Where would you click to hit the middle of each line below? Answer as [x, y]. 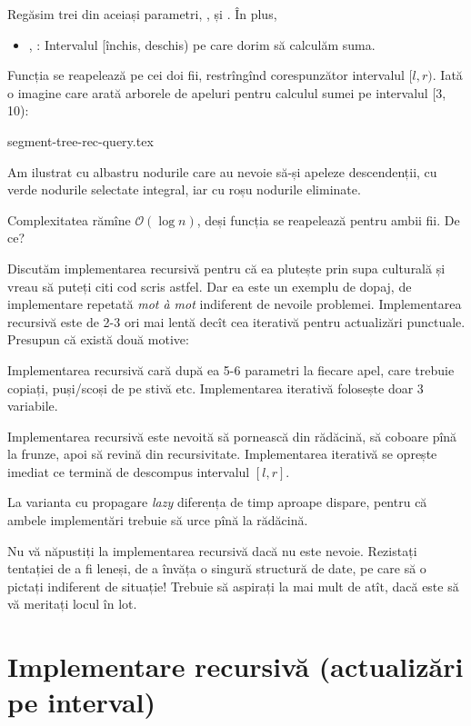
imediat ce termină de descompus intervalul [129, 471]
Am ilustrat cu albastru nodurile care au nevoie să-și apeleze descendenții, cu [222, 171]
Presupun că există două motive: [98, 339]
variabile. [33, 406]
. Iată [447, 75]
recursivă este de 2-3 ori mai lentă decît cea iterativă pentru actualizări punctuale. [236, 321]
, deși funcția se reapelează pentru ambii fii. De [328, 219]
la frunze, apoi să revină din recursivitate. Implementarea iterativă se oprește [222, 454]
